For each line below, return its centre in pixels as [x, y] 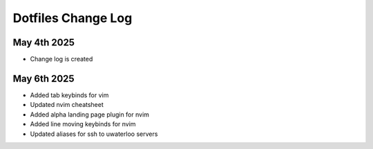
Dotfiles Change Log [73, 18]
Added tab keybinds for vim [69, 95]
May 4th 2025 [44, 42]
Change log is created [61, 59]
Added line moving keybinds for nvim [83, 124]
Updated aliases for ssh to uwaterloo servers [94, 134]
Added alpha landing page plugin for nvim [90, 115]
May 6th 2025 [44, 78]
